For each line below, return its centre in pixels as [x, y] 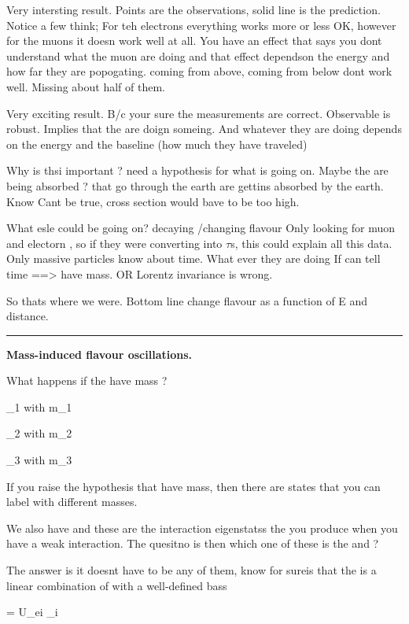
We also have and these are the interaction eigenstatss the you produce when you [202, 528]
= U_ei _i [32, 612]
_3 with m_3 [39, 460]
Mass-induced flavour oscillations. [99, 354]
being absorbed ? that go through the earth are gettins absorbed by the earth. [195, 185]
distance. [28, 316]
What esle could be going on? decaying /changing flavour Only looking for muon [201, 228]
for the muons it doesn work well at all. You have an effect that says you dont [194, 41]
